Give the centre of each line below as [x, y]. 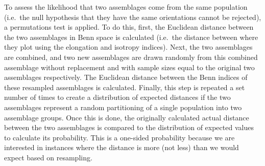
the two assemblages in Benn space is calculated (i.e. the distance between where [131, 37]
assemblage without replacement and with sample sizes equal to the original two [129, 67]
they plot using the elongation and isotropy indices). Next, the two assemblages [128, 47]
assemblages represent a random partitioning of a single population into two [123, 107]
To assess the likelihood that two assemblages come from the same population [126, 7]
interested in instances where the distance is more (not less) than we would [122, 147]
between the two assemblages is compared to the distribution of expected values [129, 127]
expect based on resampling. [48, 157]
